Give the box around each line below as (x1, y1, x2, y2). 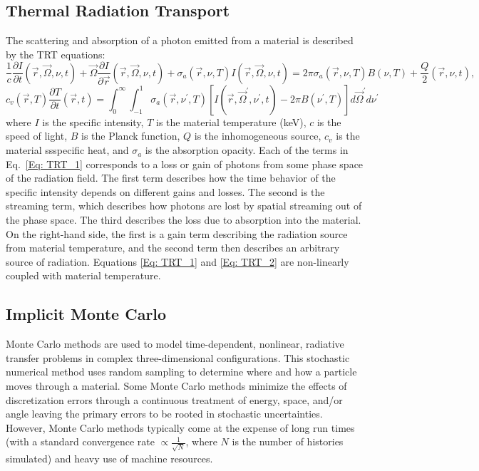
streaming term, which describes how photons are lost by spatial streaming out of (6, 198, 362, 213)
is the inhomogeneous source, (194, 128, 321, 143)
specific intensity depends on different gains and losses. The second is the (6, 184, 325, 199)
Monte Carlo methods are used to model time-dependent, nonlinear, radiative (6, 336, 344, 351)
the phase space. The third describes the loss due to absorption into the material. (6, 212, 361, 227)
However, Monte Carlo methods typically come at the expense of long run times (6, 420, 355, 435)
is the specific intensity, (42, 114, 144, 129)
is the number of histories (232, 434, 344, 449)
